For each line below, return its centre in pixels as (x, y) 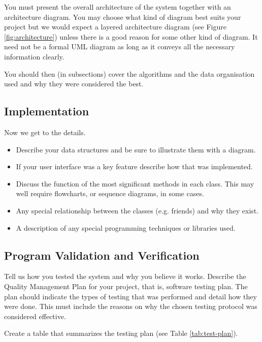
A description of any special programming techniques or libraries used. (126, 227)
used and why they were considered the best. (74, 84)
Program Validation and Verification (102, 255)
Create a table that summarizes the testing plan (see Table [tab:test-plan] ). (121, 333)
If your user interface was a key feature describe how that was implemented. (134, 166)
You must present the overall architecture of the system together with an (118, 7)
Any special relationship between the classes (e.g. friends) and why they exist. (137, 210)
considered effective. (35, 316)
